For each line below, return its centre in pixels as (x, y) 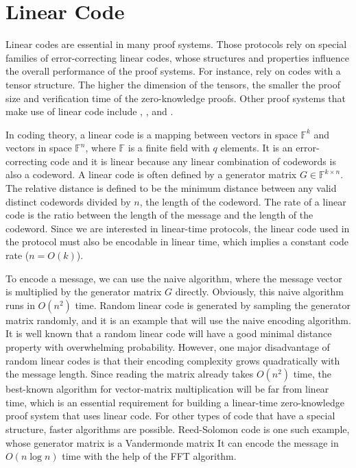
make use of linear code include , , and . (90, 111)
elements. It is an (257, 148)
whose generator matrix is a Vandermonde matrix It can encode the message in (172, 442)
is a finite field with (169, 148)
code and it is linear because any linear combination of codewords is (193, 161)
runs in (20, 305)
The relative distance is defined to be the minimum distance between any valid (171, 188)
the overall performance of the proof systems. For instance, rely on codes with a (173, 71)
